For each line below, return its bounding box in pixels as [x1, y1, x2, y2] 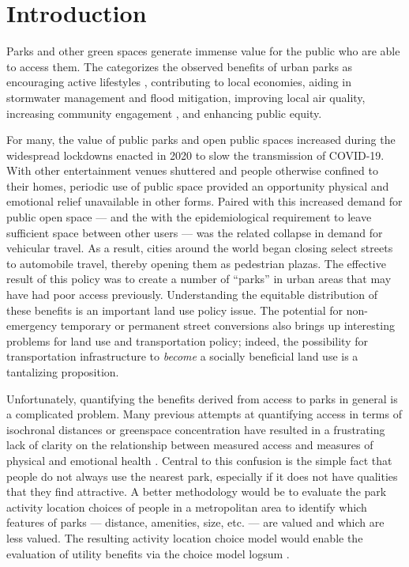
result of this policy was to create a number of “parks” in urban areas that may [6, 270, 392, 287]
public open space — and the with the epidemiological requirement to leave [6, 209, 372, 225]
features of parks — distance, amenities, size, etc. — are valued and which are [6, 514, 385, 531]
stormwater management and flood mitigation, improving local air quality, [6, 89, 366, 105]
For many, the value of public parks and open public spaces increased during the [6, 131, 396, 148]
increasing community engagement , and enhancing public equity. [6, 104, 322, 121]
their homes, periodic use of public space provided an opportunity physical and [6, 177, 389, 194]
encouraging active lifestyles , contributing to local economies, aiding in [6, 74, 352, 90]
